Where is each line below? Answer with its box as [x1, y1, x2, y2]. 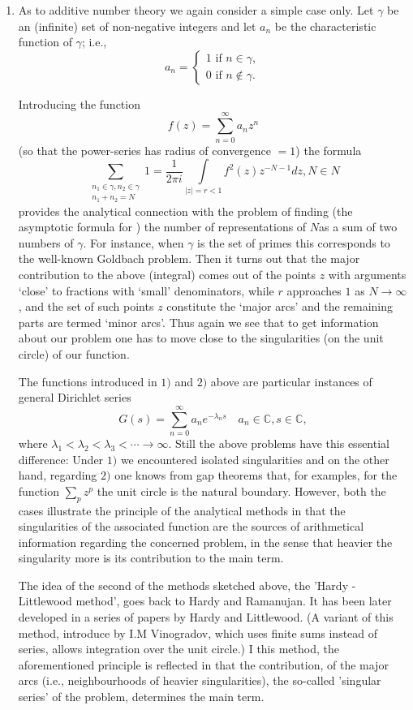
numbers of [18, 234, 74, 251]
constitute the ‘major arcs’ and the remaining [166, 298, 394, 315]
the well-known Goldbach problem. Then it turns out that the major [18, 250, 360, 267]
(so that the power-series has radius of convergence [18, 141, 272, 158]
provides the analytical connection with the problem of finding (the [18, 202, 353, 219]
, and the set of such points [18, 298, 154, 315]
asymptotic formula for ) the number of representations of [18, 218, 307, 235]
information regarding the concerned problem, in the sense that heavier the [18, 533, 393, 550]
